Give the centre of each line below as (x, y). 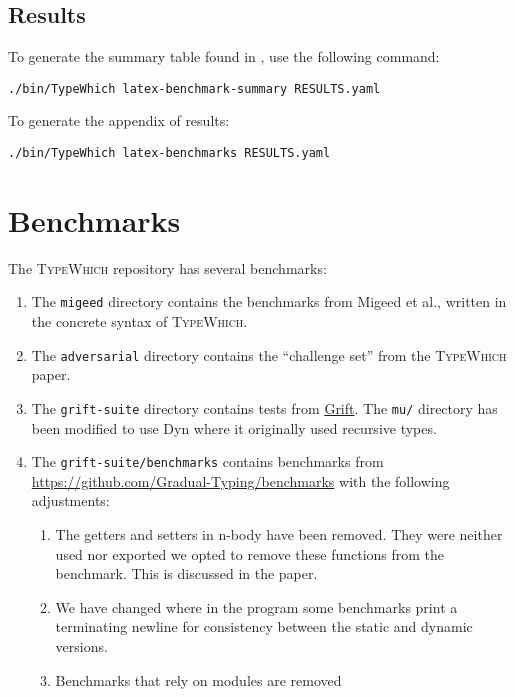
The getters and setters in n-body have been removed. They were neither (279, 534)
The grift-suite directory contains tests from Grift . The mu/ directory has (264, 407)
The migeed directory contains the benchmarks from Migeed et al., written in (269, 301)
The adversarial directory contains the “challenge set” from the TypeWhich (269, 354)
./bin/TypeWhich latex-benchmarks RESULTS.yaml (169, 153)
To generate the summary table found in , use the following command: (224, 56)
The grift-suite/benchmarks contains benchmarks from (207, 461)
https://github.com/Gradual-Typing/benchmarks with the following (240, 480)
